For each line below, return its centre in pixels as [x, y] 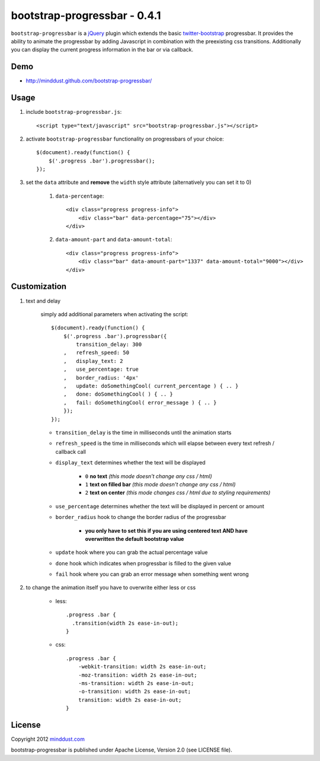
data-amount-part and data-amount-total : [114, 240]
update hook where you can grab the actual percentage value [132, 552]
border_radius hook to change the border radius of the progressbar [141, 517]
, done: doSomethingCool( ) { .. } [118, 394]
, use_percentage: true [101, 370]
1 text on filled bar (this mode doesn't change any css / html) [160, 484]
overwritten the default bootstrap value [135, 539]
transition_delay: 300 [109, 345]
